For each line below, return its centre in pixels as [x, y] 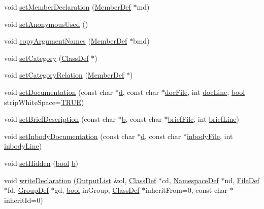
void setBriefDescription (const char [60, 119]
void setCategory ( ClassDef [46, 58]
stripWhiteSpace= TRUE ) [44, 102]
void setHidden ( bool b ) [41, 163]
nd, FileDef [242, 180]
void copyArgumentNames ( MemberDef [66, 41]
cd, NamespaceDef [190, 180]
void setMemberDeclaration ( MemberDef [68, 7]
